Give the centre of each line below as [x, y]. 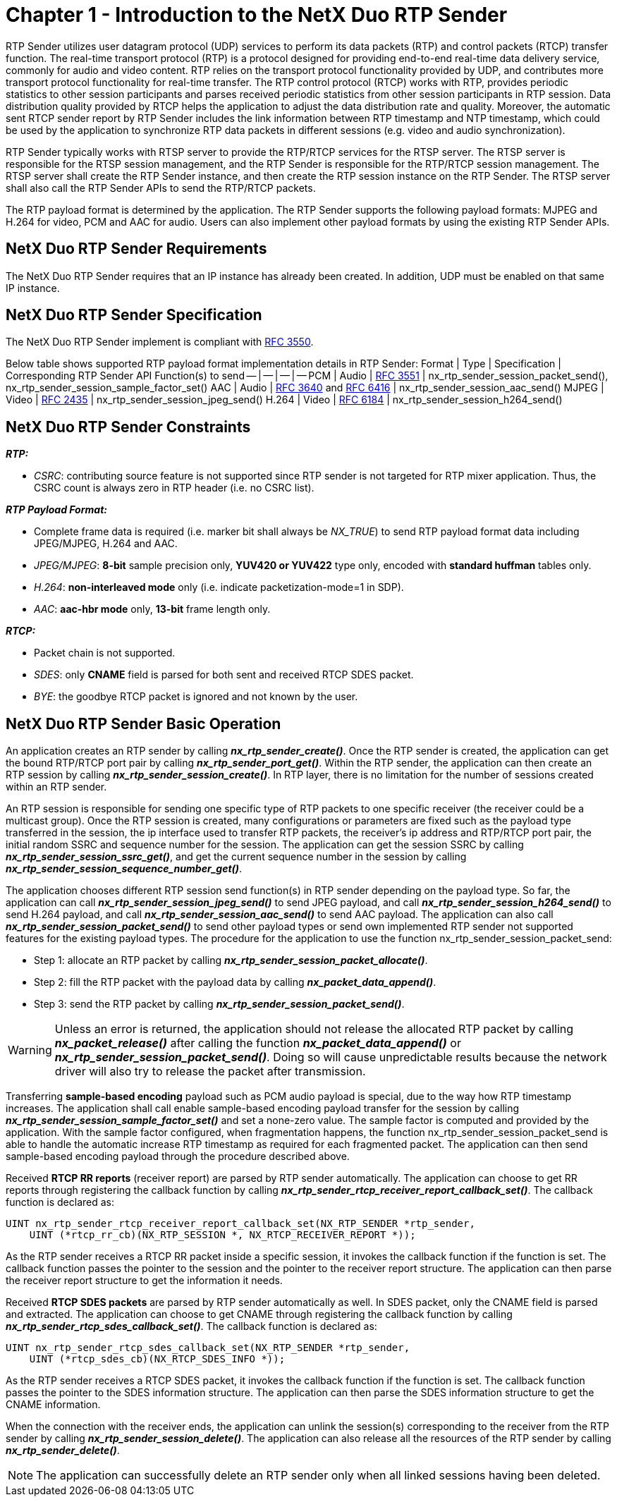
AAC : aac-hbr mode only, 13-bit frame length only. [152, 609]
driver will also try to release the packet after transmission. [210, 1071]
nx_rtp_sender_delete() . [63, 1451]
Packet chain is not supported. [105, 653]
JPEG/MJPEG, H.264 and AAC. [106, 544]
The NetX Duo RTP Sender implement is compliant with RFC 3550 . [160, 342]
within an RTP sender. [56, 787]
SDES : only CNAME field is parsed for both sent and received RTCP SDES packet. [224, 675]
